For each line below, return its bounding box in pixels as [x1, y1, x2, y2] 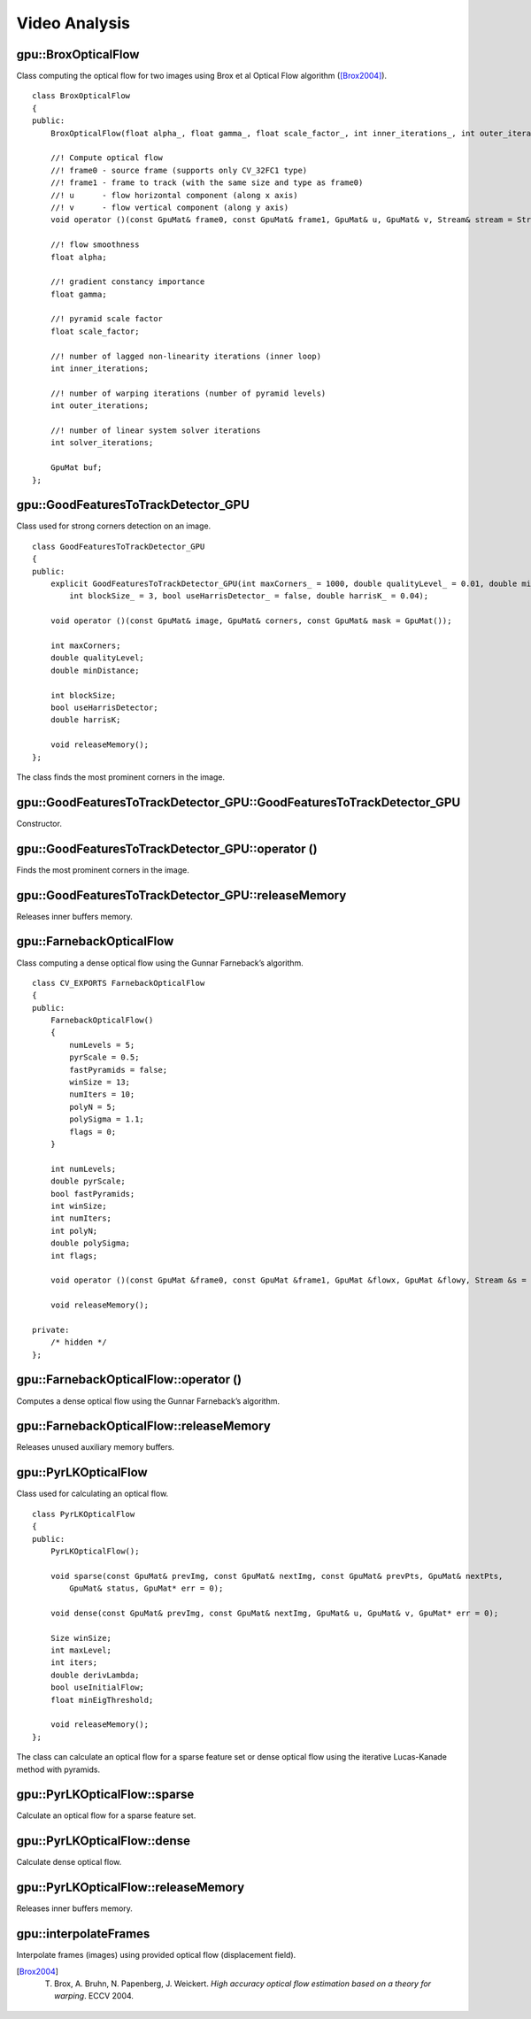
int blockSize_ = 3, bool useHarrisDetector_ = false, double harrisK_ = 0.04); [69, 591, 429, 601]
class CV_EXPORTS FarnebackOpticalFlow [32, 978, 205, 988]
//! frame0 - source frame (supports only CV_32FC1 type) [50, 165, 308, 175]
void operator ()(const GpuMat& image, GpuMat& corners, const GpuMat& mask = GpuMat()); [50, 616, 452, 626]
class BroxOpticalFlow [32, 91, 131, 101]
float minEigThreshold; [50, 1695, 154, 1705]
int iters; [50, 1658, 98, 1668]
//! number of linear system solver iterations [50, 426, 261, 435]
